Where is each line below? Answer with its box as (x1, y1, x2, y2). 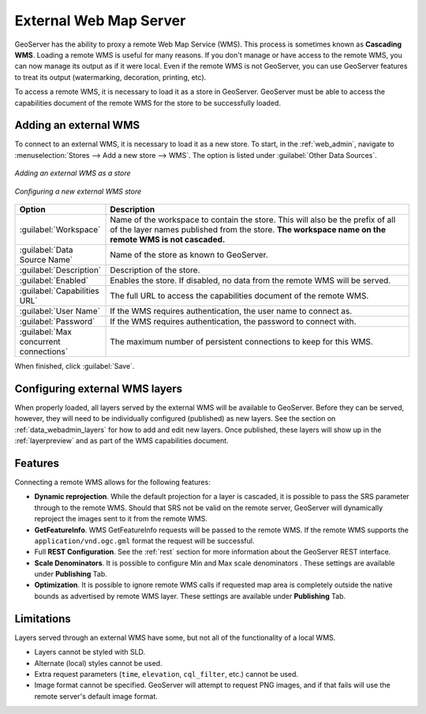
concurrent (19, 336, 61, 347)
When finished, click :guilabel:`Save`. (14, 361, 135, 370)
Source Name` (19, 254, 73, 265)
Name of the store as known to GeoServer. (110, 249, 268, 260)
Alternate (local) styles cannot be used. (34, 658, 163, 667)
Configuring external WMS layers (14, 381, 183, 395)
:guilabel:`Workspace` (19, 224, 101, 235)
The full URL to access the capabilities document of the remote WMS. (110, 290, 369, 301)
